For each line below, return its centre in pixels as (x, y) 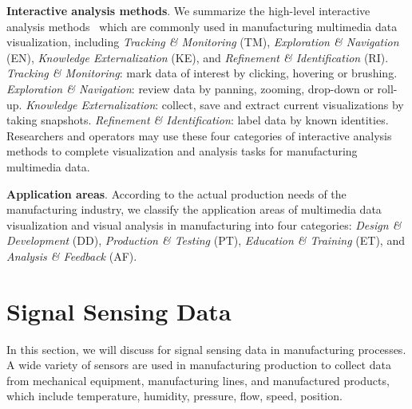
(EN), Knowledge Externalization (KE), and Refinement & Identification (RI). (198, 57)
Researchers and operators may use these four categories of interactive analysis (199, 135)
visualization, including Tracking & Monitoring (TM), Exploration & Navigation (203, 42)
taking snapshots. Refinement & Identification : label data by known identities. (198, 120)
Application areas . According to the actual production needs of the (176, 193)
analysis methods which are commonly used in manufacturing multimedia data (202, 26)
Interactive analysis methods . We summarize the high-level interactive (188, 10)
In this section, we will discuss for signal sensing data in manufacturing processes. (206, 349)
